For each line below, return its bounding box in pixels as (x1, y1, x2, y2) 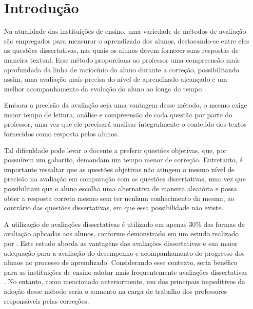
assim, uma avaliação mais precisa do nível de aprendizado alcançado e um (4, 74, 227, 84)
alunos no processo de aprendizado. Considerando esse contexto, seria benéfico (4, 257, 238, 267)
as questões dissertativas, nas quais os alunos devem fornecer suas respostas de (4, 45, 239, 55)
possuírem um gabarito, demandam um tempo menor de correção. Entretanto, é (4, 154, 243, 165)
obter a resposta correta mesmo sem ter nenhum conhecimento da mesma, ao (4, 193, 234, 203)
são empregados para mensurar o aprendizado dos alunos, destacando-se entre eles (4, 35, 249, 45)
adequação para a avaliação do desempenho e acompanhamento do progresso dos (4, 247, 245, 258)
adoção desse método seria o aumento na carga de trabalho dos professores (4, 286, 227, 296)
